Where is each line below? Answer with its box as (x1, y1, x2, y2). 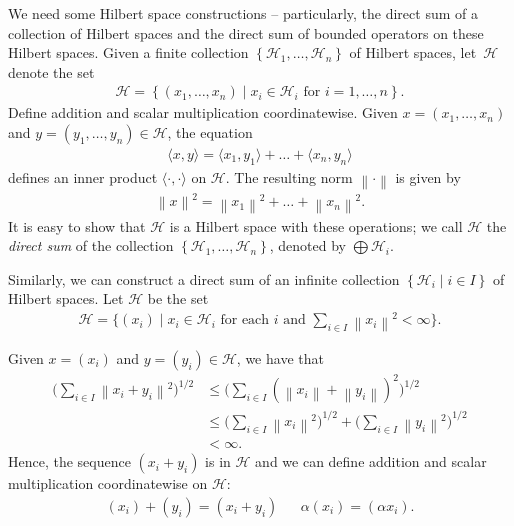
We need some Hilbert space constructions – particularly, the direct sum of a (8, 3, 478, 23)
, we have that (236, 347, 324, 368)
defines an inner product (8, 166, 158, 187)
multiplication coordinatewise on (8, 473, 208, 494)
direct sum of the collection (8, 235, 174, 256)
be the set (147, 288, 209, 309)
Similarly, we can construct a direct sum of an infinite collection (8, 268, 400, 289)
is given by (395, 166, 461, 187)
